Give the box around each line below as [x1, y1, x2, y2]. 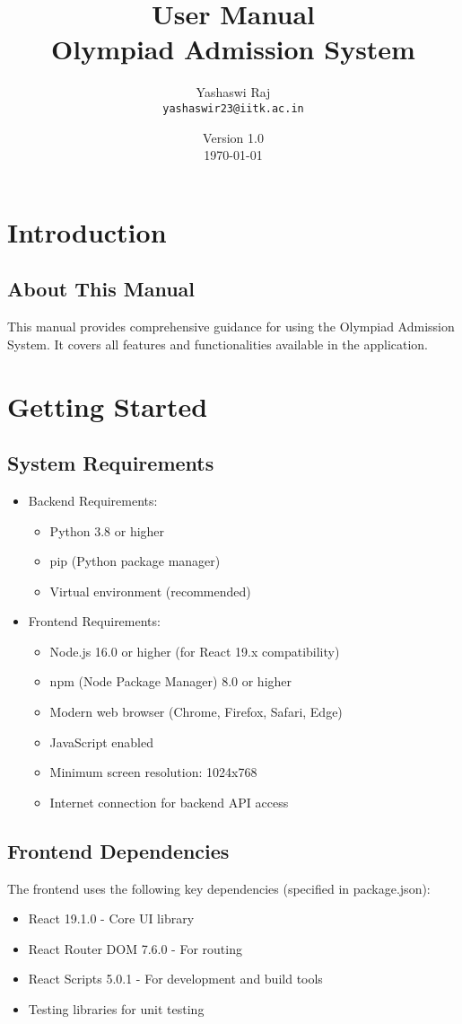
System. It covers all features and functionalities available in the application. [7, 334, 429, 353]
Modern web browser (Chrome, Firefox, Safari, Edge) [49, 702, 343, 721]
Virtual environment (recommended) [49, 581, 251, 600]
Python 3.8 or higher [49, 521, 165, 540]
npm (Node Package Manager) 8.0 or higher [49, 672, 292, 691]
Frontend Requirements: [28, 612, 161, 631]
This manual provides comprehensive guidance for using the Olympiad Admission [7, 317, 455, 336]
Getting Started [7, 387, 208, 424]
